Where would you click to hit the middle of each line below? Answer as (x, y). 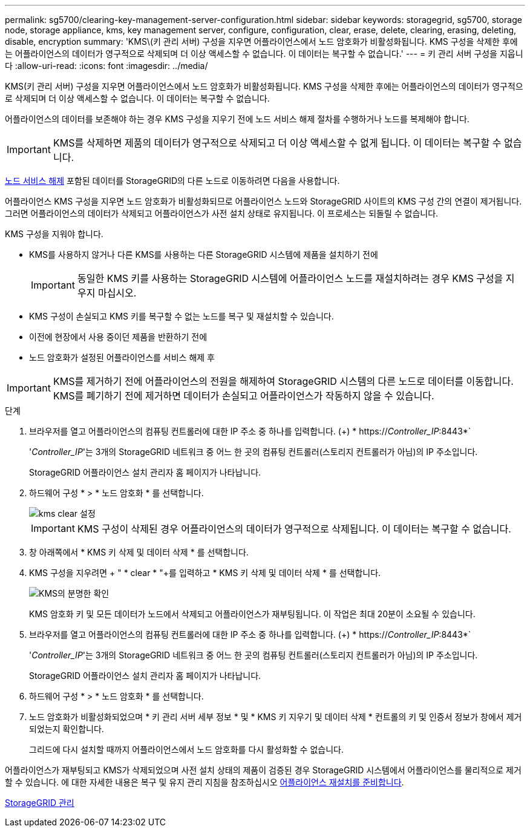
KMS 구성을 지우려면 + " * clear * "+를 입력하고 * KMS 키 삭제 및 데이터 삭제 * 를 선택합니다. (205, 573)
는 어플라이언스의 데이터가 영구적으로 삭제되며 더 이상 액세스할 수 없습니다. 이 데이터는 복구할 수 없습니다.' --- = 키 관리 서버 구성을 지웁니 (264, 54)
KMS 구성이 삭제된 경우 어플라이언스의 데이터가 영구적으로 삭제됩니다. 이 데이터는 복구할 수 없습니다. (294, 529)
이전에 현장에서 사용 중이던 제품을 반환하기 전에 (118, 337)
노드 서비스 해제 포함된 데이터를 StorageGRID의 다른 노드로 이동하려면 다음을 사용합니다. (172, 181)
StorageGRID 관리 (40, 803)
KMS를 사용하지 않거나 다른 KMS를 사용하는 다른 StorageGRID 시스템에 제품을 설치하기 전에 (204, 254)
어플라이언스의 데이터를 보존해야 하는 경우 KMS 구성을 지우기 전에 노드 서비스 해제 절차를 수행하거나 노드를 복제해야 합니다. (237, 119)
